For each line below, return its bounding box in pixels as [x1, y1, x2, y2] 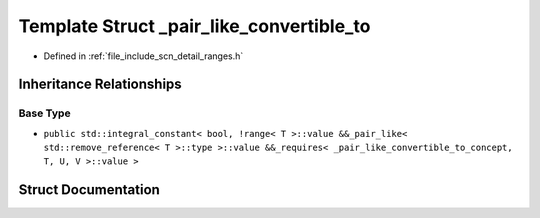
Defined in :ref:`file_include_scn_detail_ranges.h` [43, 50, 244, 62]
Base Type [18, 106, 71, 120]
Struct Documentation [18, 181, 160, 199]
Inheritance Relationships [18, 76, 182, 93]
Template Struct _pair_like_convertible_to [18, 15, 371, 37]
